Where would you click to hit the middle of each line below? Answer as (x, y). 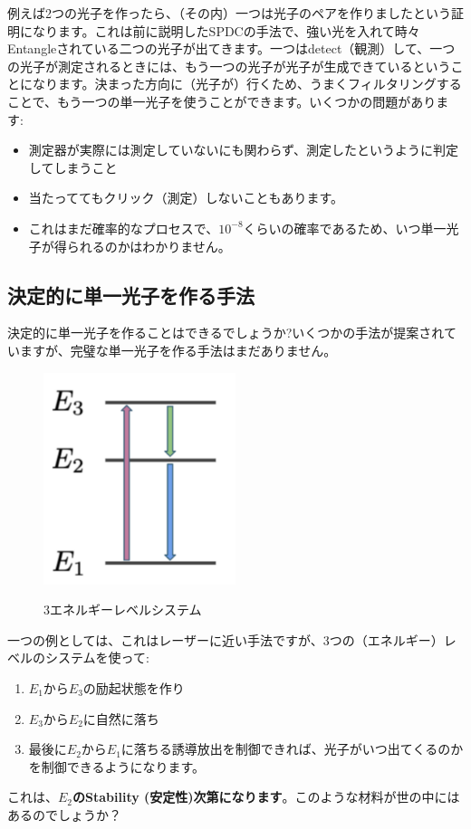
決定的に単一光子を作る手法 (131, 295)
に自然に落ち (121, 718)
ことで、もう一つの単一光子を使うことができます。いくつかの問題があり (222, 101)
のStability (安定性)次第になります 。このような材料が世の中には (266, 797)
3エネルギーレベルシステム (123, 610)
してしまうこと (73, 167)
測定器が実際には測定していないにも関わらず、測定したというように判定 (244, 150)
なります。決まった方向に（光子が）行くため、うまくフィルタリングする (247, 84)
